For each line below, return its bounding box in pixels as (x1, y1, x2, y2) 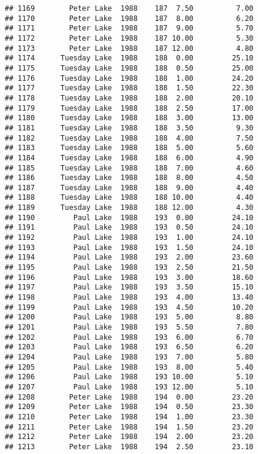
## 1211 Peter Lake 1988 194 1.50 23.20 (5, 422, 254, 431)
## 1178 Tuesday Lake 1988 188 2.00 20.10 (5, 93, 254, 102)
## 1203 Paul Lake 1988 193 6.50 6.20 (5, 343, 254, 352)
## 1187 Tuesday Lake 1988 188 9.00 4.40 (5, 183, 254, 192)
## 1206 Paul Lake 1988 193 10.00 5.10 (5, 373, 254, 382)
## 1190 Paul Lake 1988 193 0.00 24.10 (5, 213, 254, 222)
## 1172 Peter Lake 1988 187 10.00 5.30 (5, 33, 254, 42)
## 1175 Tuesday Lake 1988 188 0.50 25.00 (5, 63, 254, 72)
